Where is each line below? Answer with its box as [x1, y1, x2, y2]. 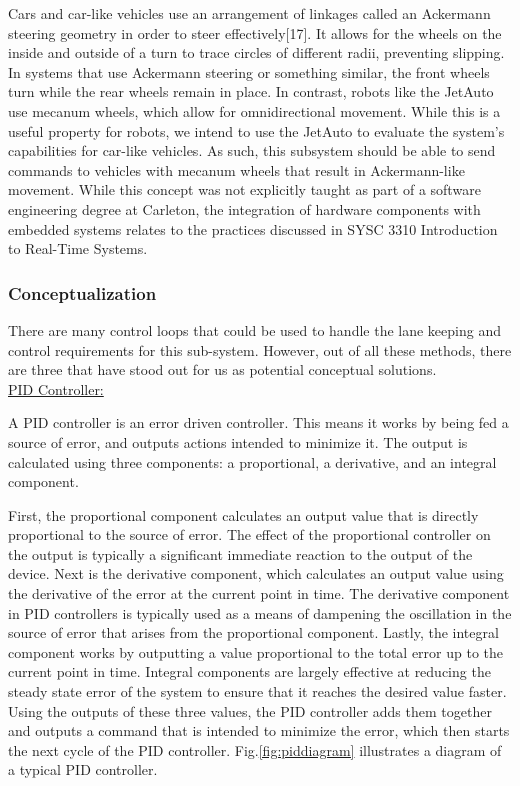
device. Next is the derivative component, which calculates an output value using [8, 563, 504, 584]
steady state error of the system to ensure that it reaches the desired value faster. [8, 681, 507, 702]
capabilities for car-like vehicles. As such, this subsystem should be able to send [8, 140, 496, 161]
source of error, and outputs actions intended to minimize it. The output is [8, 431, 468, 452]
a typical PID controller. [8, 759, 158, 780]
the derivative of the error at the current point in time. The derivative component [8, 583, 510, 604]
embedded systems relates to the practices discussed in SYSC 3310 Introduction [8, 218, 498, 239]
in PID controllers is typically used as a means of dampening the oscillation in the [8, 602, 512, 623]
